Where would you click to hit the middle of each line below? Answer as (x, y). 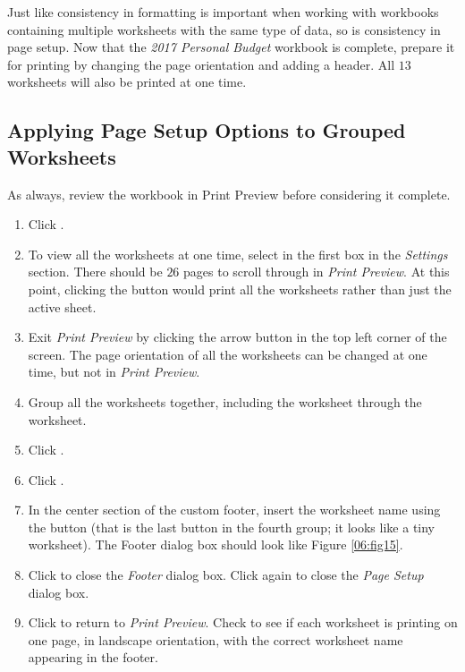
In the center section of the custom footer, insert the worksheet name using (234, 510)
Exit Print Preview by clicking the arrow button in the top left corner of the (237, 337)
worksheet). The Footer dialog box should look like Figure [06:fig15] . (216, 544)
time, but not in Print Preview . (114, 372)
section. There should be (95, 272)
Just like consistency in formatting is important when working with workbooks (223, 12)
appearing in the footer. (93, 657)
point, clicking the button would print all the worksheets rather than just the (240, 289)
